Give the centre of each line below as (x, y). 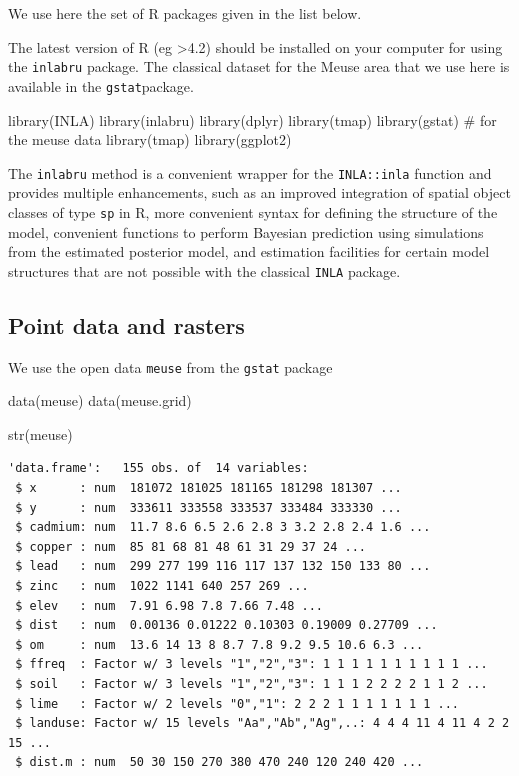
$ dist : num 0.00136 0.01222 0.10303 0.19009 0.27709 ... (226, 625)
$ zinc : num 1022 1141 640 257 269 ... (162, 586)
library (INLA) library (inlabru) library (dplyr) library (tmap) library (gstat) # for (252, 119)
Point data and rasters (126, 324)
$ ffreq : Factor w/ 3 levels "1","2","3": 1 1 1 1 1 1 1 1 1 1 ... (251, 664)
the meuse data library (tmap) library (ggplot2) (150, 139)
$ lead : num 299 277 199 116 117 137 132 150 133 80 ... (223, 566)
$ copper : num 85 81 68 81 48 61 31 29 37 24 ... (190, 546)
